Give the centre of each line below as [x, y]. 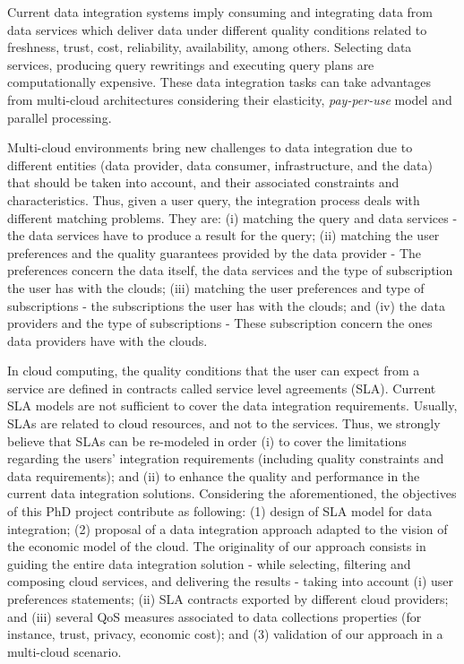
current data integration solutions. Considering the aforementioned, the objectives [232, 493]
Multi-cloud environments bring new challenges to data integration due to [210, 147]
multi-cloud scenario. [64, 651]
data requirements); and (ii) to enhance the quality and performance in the [214, 475]
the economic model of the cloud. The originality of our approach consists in [217, 546]
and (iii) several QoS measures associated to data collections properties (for [215, 616]
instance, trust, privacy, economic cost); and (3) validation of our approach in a [225, 634]
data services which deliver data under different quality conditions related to [217, 29]
